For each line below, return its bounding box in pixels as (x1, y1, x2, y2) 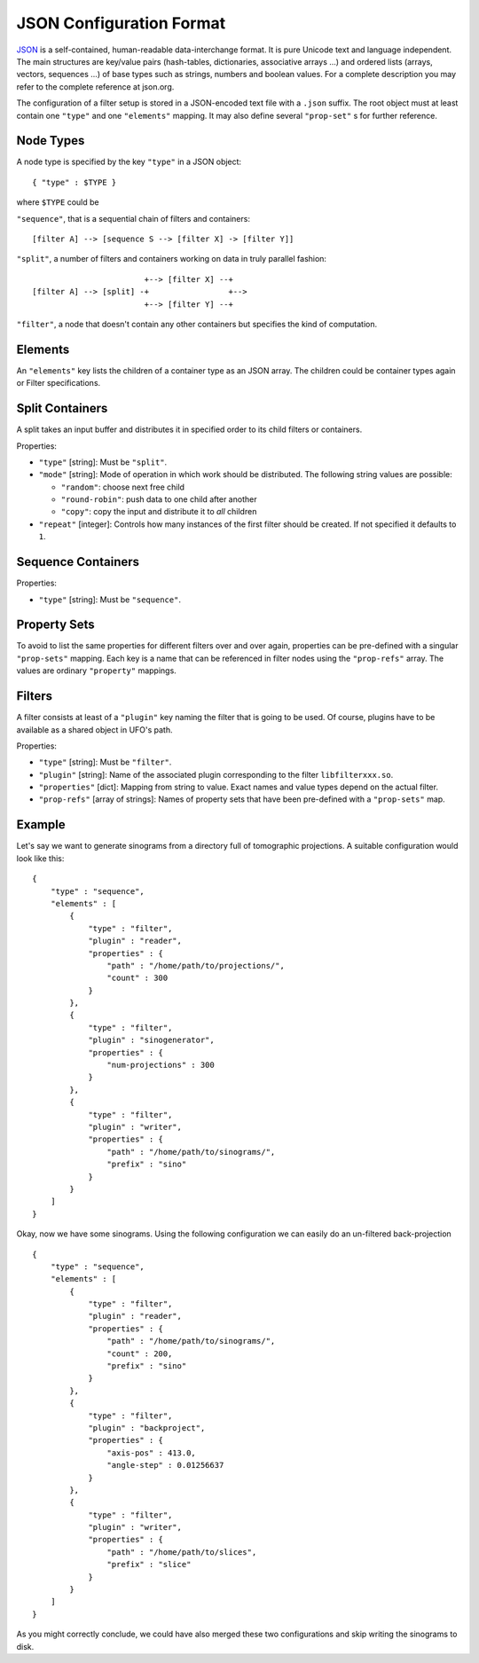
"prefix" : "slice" (106, 1559, 192, 1570)
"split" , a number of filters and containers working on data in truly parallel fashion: (16, 254, 327, 264)
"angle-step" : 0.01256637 (106, 1460, 224, 1471)
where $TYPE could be (16, 197, 99, 208)
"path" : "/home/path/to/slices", (106, 1547, 257, 1557)
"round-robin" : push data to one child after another (60, 494, 257, 505)
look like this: (16, 852, 65, 864)
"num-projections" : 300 (106, 1060, 215, 1071)
